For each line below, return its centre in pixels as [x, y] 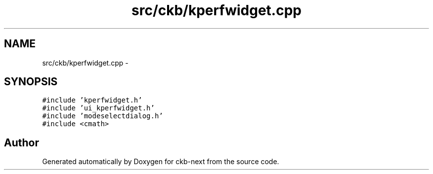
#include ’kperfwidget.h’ [92, 100]
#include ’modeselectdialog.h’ [103, 116]
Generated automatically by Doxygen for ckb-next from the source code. [161, 162]
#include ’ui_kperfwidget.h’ [98, 108]
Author [22, 142]
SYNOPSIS [31, 82]
